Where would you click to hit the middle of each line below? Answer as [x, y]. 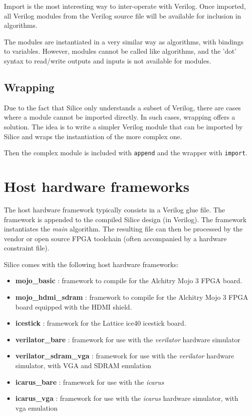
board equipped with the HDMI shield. [74, 306]
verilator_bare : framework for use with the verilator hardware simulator [128, 339]
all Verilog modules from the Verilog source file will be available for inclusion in [123, 15]
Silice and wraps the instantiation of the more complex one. [93, 136]
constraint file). [27, 248]
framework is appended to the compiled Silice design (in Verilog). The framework [125, 219]
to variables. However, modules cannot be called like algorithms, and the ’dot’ [120, 51]
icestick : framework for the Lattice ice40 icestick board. [101, 323]
